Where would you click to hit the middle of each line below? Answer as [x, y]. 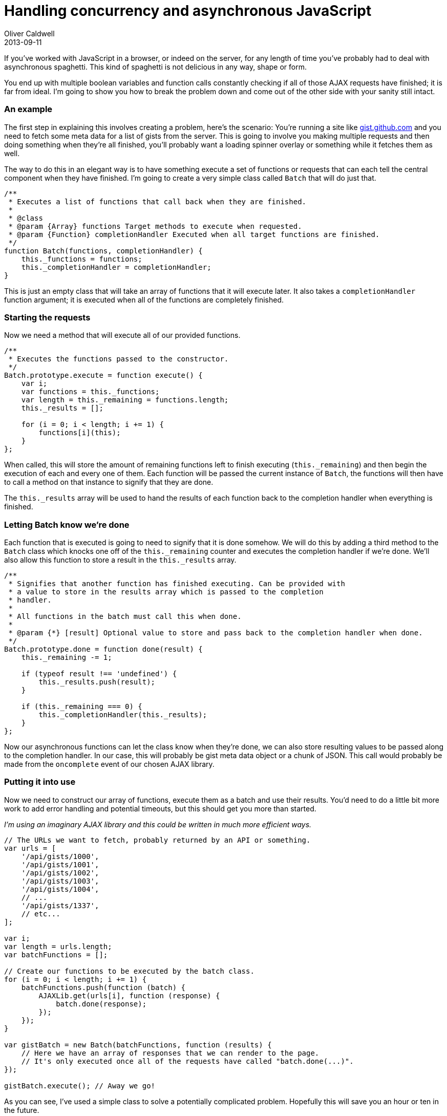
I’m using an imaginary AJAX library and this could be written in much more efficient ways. [158, 824]
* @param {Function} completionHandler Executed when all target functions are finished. [194, 234]
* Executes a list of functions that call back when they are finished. [157, 201]
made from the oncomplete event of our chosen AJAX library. [109, 764]
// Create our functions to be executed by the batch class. [129, 971]
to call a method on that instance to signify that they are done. [109, 482]
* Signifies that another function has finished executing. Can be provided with [177, 584]
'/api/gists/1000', [60, 856]
